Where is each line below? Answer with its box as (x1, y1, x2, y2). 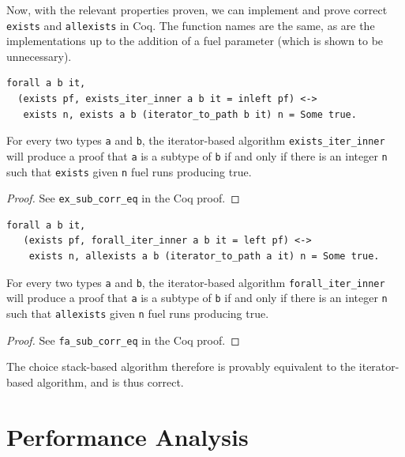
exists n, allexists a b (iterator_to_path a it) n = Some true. (28, 251, 380, 262)
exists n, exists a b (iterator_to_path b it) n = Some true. (23, 108, 357, 120)
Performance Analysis (6, 420, 249, 452)
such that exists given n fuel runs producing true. (6, 163, 252, 179)
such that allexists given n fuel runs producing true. (6, 304, 269, 321)
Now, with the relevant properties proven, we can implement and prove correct (6, 2, 388, 17)
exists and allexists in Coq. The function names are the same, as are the (6, 17, 375, 33)
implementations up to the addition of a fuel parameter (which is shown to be (6, 32, 384, 49)
